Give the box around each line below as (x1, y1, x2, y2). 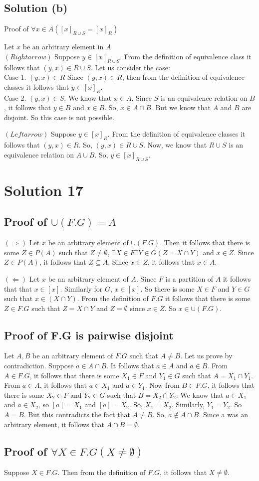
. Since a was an (199, 409, 248, 420)
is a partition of (165, 273, 214, 284)
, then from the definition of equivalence (122, 72, 245, 82)
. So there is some (140, 283, 195, 294)
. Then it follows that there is (160, 237, 250, 248)
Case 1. (4, 72, 26, 82)
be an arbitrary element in (22, 41, 104, 52)
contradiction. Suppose (4, 360, 74, 371)
